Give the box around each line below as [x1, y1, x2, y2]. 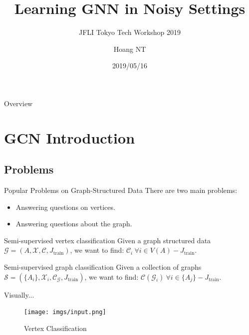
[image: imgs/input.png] [24, 309, 106, 316]
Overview [4, 98, 33, 108]
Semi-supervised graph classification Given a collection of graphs [4, 262, 202, 272]
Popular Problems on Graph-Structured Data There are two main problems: [4, 185, 238, 195]
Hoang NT [113, 43, 146, 54]
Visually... [4, 289, 34, 300]
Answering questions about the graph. [15, 218, 132, 229]
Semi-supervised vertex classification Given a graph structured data [4, 235, 211, 245]
